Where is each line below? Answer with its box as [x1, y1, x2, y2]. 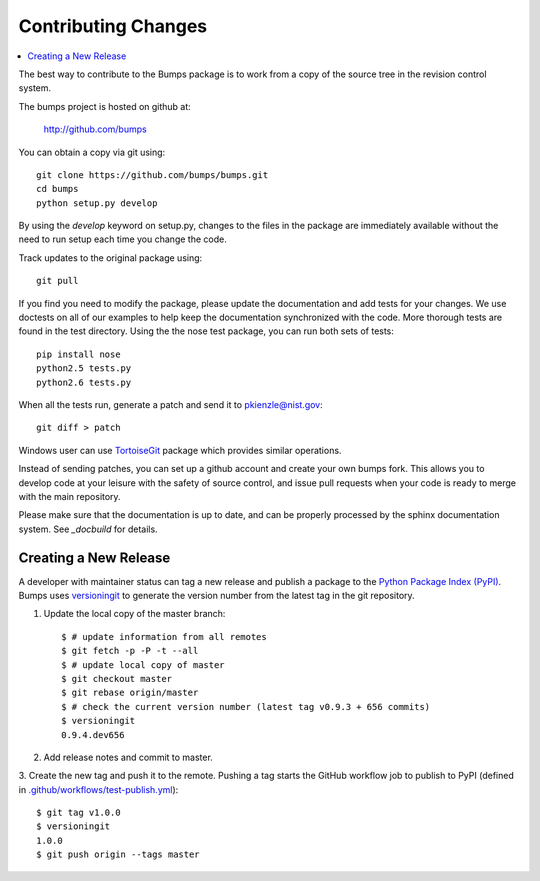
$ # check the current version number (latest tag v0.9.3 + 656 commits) [61, 701, 431, 712]
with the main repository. [18, 490, 121, 502]
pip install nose [36, 348, 121, 360]
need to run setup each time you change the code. [18, 233, 227, 245]
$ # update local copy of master [61, 659, 225, 670]
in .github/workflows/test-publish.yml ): [18, 783, 179, 795]
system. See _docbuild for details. [18, 523, 159, 535]
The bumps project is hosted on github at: [18, 100, 192, 112]
